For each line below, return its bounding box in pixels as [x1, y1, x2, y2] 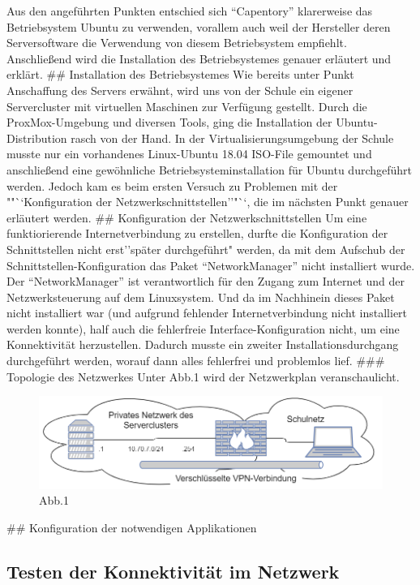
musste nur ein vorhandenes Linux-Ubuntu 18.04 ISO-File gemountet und [6, 145, 372, 162]
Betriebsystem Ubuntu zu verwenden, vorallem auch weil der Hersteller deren [6, 18, 391, 35]
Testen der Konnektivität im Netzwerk [6, 558, 340, 583]
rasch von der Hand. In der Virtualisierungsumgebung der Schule [71, 129, 394, 146]
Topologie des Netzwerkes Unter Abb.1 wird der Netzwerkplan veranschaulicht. [6, 368, 400, 385]
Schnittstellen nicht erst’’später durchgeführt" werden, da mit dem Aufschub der [6, 240, 405, 257]
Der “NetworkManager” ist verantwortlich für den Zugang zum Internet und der [6, 273, 405, 290]
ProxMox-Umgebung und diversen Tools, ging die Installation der [6, 114, 332, 131]
